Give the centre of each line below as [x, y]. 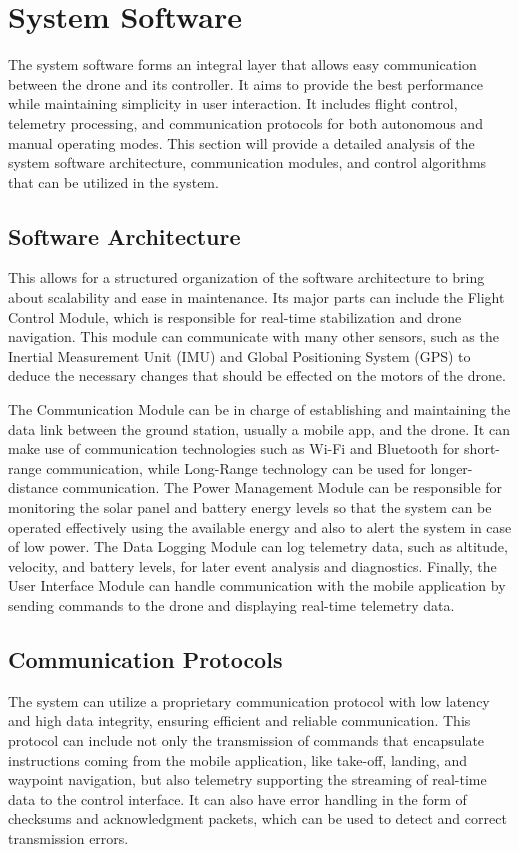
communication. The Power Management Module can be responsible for [282, 487]
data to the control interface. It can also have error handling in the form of [237, 798]
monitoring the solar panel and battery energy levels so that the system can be [250, 507]
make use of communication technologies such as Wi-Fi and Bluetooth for [234, 448]
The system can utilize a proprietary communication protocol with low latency [249, 700]
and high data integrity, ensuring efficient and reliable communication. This [239, 720]
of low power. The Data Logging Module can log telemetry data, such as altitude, [258, 546]
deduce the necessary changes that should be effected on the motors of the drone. [257, 375]
